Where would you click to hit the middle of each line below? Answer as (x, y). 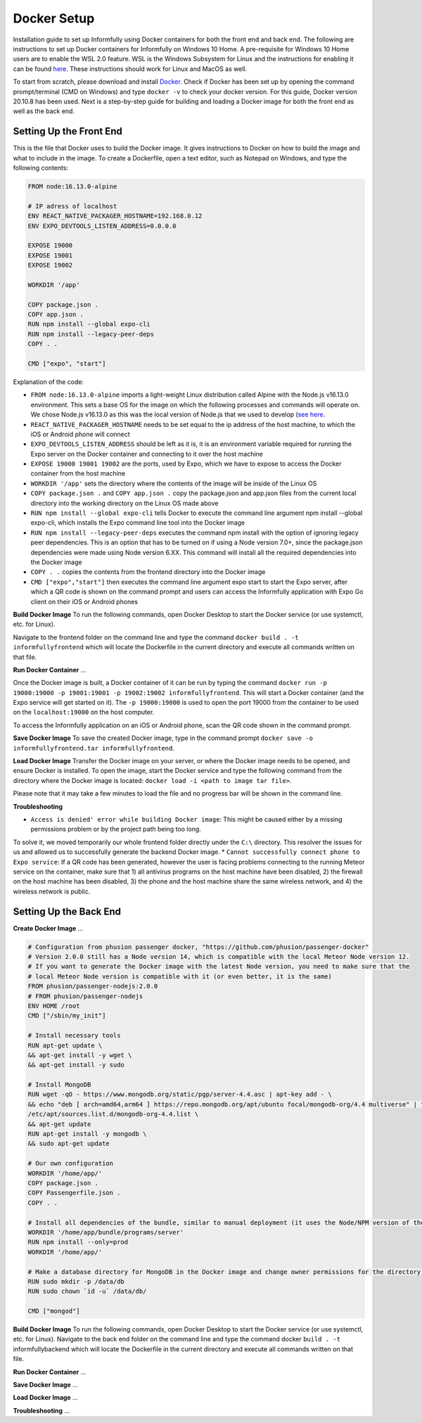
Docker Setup (54, 18)
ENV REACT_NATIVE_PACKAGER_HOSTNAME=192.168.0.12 (115, 216)
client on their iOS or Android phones (84, 601)
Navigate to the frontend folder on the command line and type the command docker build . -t (156, 637)
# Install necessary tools (74, 1035)
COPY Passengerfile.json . (74, 1193)
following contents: (41, 167)
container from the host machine (78, 473)
